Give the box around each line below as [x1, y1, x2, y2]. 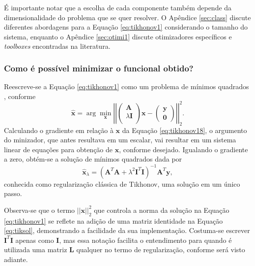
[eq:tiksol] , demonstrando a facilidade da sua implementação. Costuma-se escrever [4, 225, 250, 235]
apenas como [15, 234, 54, 245]
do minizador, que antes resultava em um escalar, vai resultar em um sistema [4, 134, 236, 145]
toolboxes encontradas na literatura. [4, 41, 111, 51]
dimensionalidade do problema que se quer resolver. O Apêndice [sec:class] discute [4, 12, 251, 22]
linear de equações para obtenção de [4, 144, 113, 154]
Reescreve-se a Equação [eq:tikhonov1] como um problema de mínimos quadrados [4, 81, 249, 92]
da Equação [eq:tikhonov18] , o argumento [122, 125, 247, 135]
